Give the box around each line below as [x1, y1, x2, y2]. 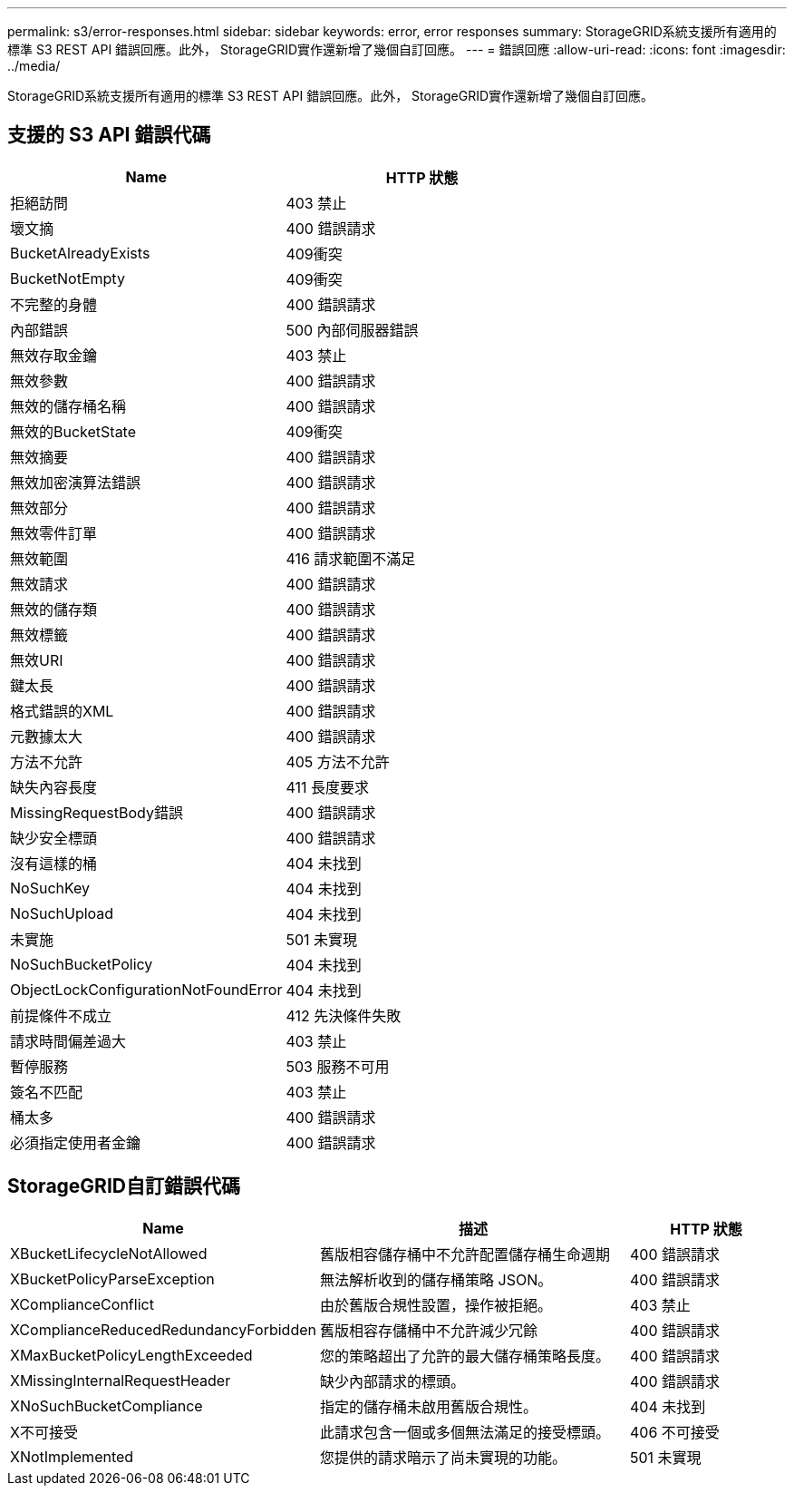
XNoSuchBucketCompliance [10, 1396, 203, 1415]
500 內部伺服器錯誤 [286, 320, 419, 339]
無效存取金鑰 [10, 346, 98, 365]
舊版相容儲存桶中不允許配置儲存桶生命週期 [320, 1244, 611, 1264]
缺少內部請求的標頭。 [320, 1371, 466, 1391]
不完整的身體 [10, 295, 98, 314]
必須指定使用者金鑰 [10, 1133, 141, 1152]
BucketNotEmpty [10, 268, 125, 288]
